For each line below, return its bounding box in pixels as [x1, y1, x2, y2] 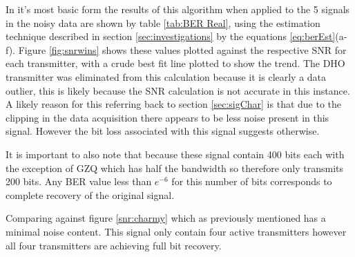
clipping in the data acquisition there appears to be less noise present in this [6, 110, 329, 124]
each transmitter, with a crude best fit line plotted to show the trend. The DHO [6, 56, 345, 70]
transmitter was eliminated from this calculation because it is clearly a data [6, 69, 327, 84]
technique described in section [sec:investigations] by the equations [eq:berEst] [6, 29, 336, 44]
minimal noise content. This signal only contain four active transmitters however [6, 224, 347, 238]
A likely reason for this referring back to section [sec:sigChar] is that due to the [6, 97, 342, 111]
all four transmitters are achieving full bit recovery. [6, 238, 222, 252]
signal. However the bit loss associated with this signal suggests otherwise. [6, 124, 320, 138]
